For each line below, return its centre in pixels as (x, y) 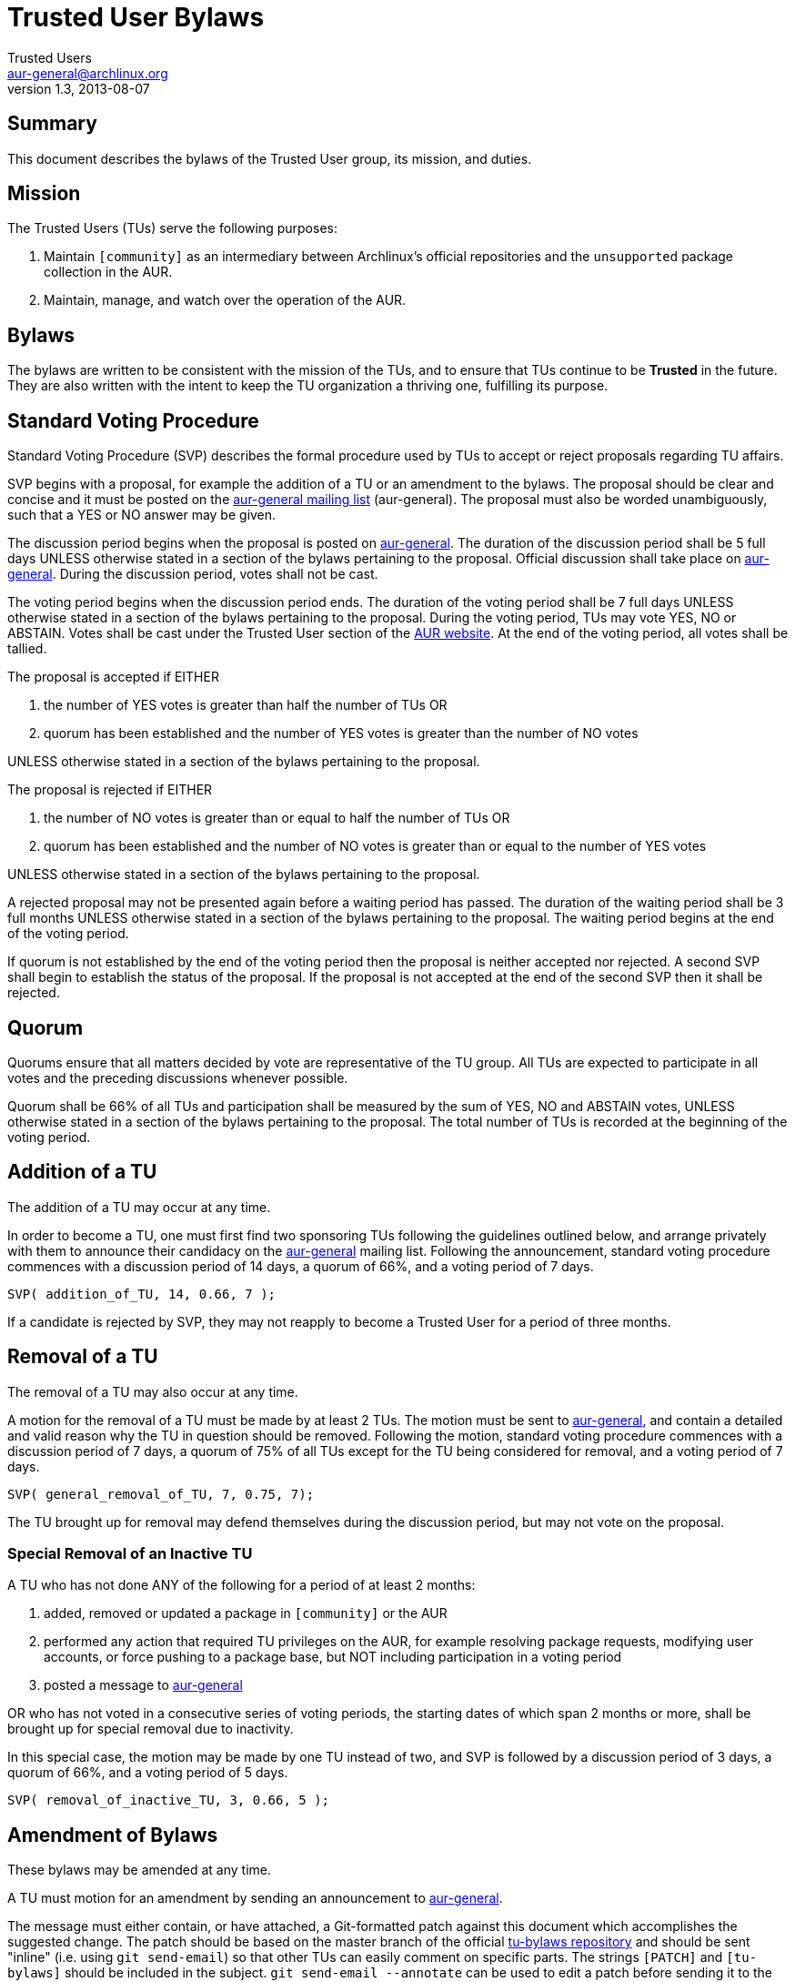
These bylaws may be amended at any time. (139, 1870)
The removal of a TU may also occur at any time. (153, 1391)
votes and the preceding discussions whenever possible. (178, 1077)
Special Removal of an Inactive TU (130, 1554)
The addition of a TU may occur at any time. (139, 1207)
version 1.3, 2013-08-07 (79, 88)
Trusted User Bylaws (136, 17)
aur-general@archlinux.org (88, 73)
